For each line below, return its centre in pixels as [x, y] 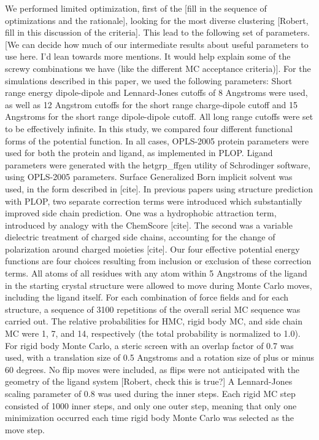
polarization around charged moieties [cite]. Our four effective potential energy [152, 249]
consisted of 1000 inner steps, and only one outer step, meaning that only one [151, 405]
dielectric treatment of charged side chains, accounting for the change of [140, 237]
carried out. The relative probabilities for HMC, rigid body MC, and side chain [154, 321]
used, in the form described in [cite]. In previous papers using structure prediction [159, 188]
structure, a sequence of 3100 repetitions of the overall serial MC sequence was [153, 309]
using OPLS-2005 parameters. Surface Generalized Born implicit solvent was [149, 177]
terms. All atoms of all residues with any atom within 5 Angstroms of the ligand [156, 273]
